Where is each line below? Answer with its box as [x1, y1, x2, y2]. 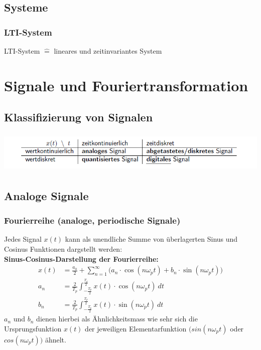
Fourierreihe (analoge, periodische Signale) [4, 214, 181, 227]
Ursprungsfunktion [4, 323, 62, 333]
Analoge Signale [4, 188, 89, 203]
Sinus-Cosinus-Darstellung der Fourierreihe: [4, 253, 159, 264]
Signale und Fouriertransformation [4, 75, 248, 95]
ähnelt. [45, 334, 66, 344]
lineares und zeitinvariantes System [54, 46, 162, 56]
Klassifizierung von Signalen [4, 109, 153, 125]
